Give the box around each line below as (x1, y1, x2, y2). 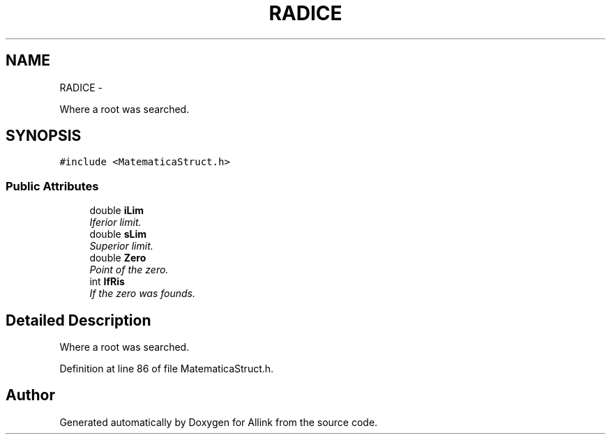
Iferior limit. (89, 216, 142, 229)
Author (6, 386, 55, 404)
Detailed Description (6, 311, 151, 329)
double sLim (89, 228, 147, 241)
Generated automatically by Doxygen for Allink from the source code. (59, 416, 378, 428)
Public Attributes (6, 179, 99, 193)
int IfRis (89, 275, 125, 288)
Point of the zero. (89, 264, 169, 276)
